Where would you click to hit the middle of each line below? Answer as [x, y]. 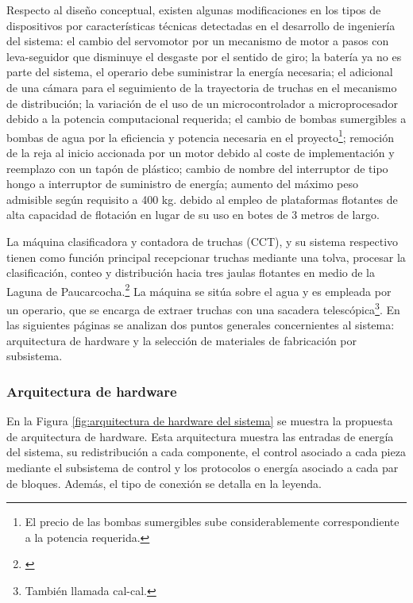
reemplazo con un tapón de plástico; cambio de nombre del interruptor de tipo [197, 168]
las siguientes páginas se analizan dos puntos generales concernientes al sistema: [201, 325]
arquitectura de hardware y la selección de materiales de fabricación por [182, 340]
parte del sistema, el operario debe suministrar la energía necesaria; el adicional [200, 72]
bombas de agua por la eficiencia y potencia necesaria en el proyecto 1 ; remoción [200, 136]
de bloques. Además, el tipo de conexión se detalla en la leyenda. [164, 483]
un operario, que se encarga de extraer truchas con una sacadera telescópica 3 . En [203, 308]
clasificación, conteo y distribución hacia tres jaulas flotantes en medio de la [191, 273]
